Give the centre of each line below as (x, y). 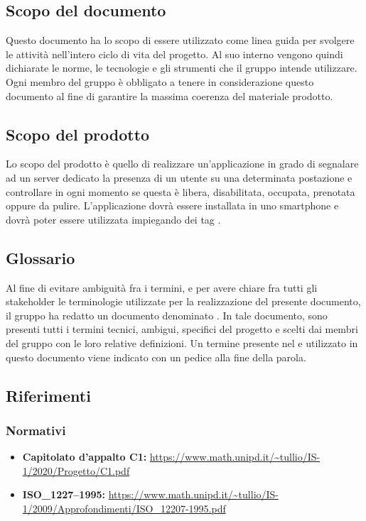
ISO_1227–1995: (64, 494)
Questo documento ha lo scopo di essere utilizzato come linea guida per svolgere (180, 40)
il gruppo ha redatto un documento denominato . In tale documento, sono (167, 315)
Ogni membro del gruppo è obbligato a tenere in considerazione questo (160, 81)
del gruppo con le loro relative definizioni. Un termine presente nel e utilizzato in (182, 342)
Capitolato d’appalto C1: (85, 457)
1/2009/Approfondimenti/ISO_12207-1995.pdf (124, 508)
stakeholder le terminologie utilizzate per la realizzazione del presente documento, (183, 301)
